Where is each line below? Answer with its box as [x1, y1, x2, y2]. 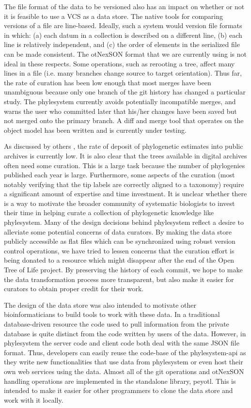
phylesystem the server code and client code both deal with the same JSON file [4, 338, 239, 348]
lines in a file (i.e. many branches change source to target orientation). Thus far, [4, 68, 242, 78]
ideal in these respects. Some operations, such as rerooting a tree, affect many [4, 58, 235, 68]
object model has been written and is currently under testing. [4, 125, 187, 135]
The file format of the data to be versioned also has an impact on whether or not [4, 1, 245, 11]
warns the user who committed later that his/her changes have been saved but [4, 106, 237, 116]
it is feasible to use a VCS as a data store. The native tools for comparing [4, 11, 223, 21]
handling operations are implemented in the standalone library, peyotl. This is [4, 376, 236, 386]
